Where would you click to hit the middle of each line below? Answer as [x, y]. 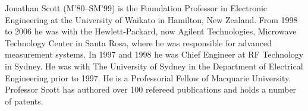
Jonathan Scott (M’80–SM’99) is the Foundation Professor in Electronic [136, 8]
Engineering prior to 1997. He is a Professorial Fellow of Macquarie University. [148, 77]
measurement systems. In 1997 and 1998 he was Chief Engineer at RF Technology [154, 54]
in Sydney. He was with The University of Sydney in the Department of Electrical [154, 66]
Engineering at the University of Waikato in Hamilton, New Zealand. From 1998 [151, 19]
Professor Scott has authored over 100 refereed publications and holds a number [151, 89]
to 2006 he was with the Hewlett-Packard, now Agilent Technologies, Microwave [151, 31]
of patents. [24, 101]
